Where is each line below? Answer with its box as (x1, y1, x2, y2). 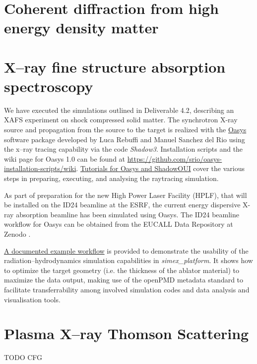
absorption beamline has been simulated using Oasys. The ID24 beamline (16, 209, 240, 219)
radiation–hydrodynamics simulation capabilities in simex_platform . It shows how (4, 255, 253, 266)
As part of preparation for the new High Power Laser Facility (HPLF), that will (4, 189, 247, 200)
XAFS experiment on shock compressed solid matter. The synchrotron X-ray (4, 114, 238, 125)
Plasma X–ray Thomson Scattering (4, 323, 249, 344)
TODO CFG (4, 352, 43, 363)
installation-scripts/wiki (4, 163, 76, 174)
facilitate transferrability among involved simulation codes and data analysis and (4, 284, 250, 294)
